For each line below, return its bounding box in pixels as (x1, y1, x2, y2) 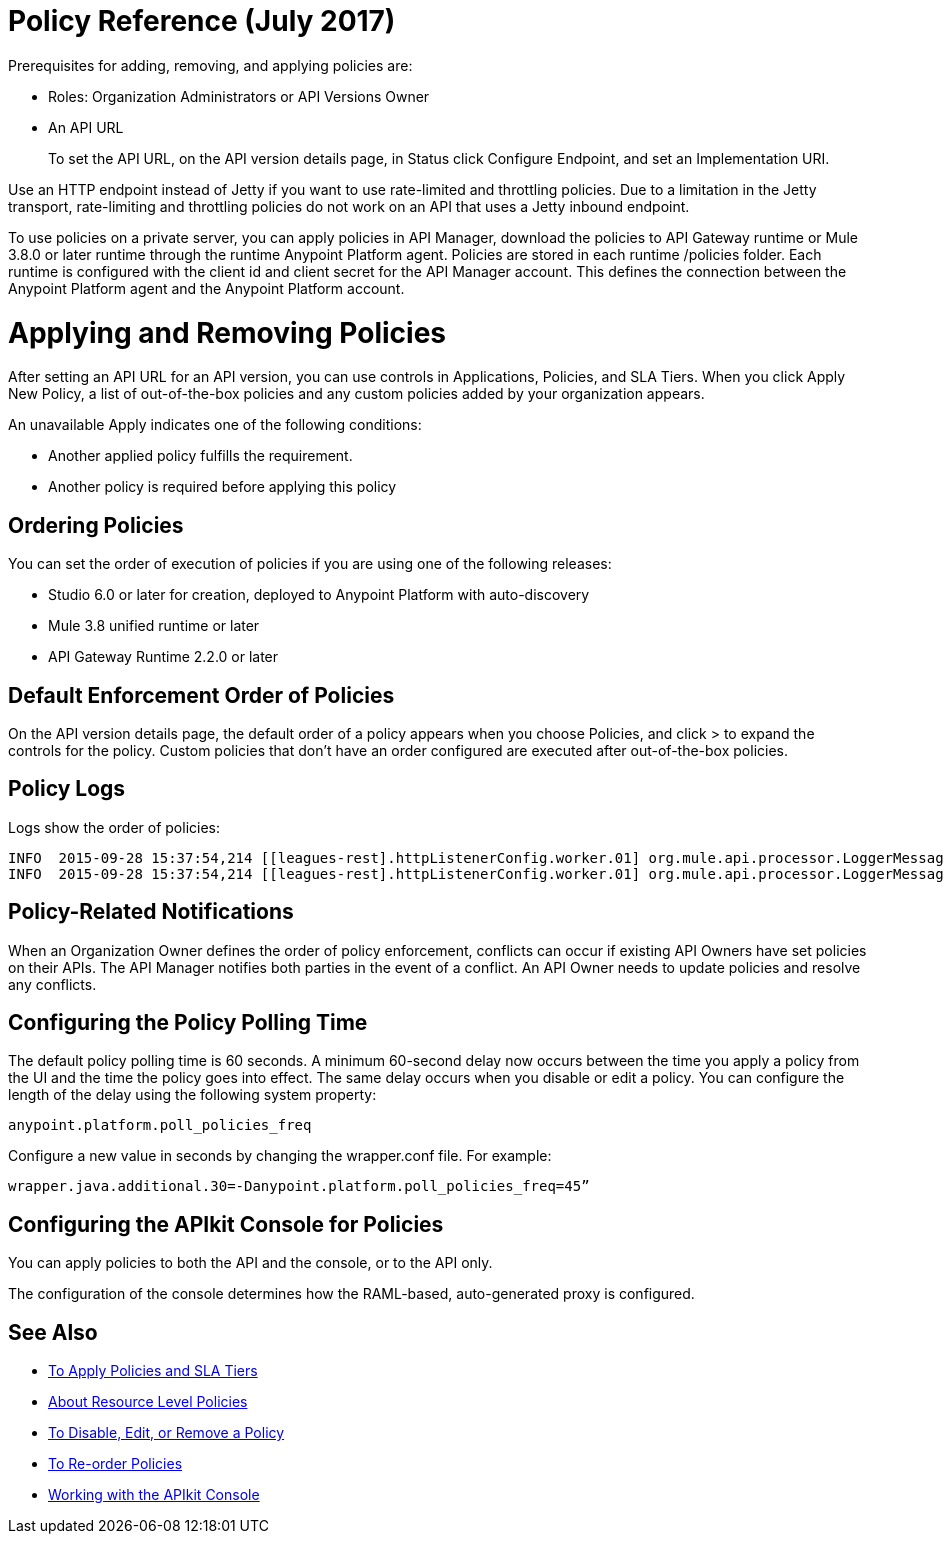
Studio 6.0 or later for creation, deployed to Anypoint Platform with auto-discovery (48, 586, 590, 604)
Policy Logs (8, 776, 126, 802)
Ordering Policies (8, 512, 184, 538)
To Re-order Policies (48, 1455, 183, 1473)
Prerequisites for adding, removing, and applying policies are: (8, 56, 413, 74)
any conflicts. (8, 975, 97, 993)
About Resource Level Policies (48, 1393, 248, 1411)
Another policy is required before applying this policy (48, 478, 397, 496)
